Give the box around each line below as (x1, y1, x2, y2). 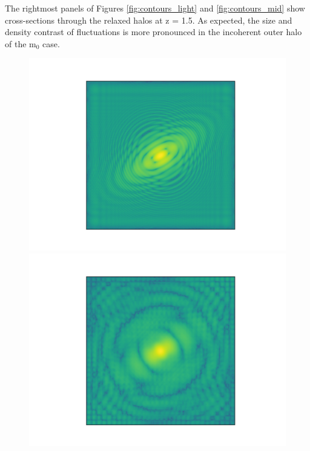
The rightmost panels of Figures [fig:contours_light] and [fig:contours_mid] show (5, 2, 305, 14)
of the (5, 37, 27, 50)
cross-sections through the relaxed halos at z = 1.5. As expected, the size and (5, 13, 292, 26)
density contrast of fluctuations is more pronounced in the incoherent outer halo (5, 25, 302, 38)
